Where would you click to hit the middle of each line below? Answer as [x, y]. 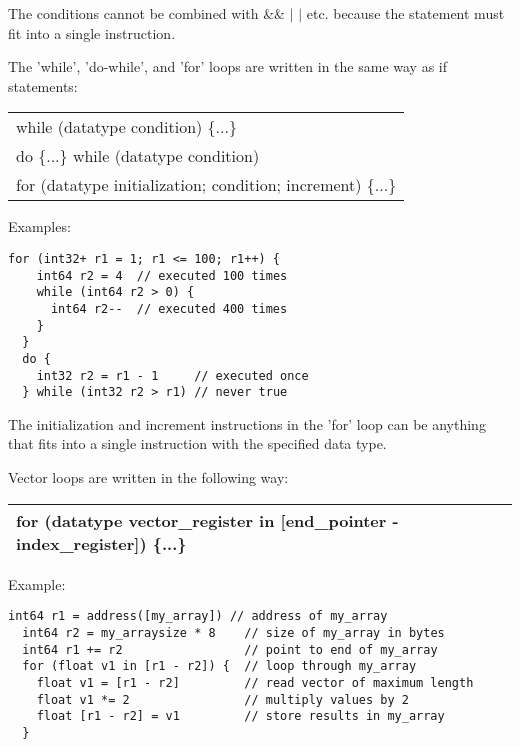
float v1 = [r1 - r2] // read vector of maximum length [255, 682]
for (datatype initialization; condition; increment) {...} [206, 185]
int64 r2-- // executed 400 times [169, 308]
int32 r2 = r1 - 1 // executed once [172, 375]
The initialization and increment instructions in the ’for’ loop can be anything [247, 423]
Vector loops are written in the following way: [148, 477]
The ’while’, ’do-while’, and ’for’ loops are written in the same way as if [228, 66]
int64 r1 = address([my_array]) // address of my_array [198, 616]
